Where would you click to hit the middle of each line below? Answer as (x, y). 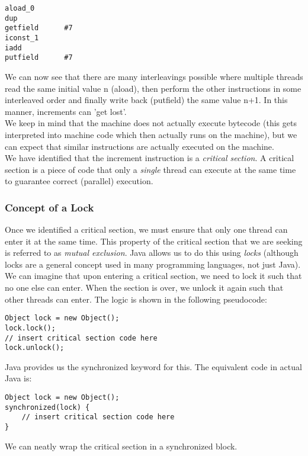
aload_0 (20, 8)
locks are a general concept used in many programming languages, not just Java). (153, 264)
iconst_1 (22, 38)
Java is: (18, 378)
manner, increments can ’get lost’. (66, 111)
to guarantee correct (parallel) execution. (79, 181)
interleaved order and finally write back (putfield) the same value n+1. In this (146, 100)
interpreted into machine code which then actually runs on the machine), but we (151, 134)
